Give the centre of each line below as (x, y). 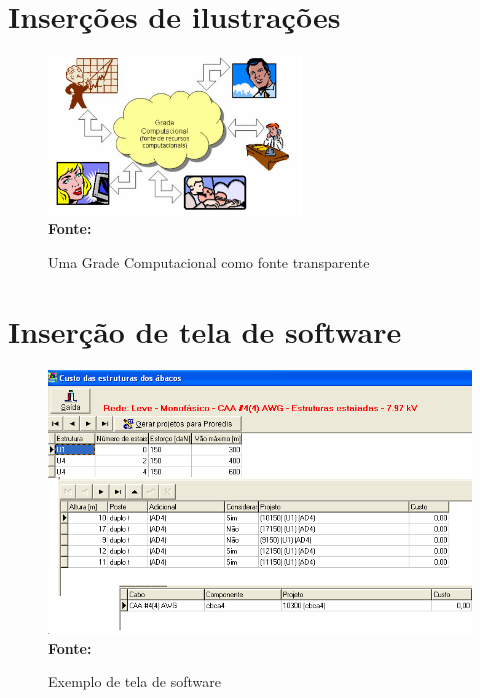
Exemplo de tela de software (134, 681)
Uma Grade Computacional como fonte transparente (209, 262)
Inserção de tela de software (205, 330)
